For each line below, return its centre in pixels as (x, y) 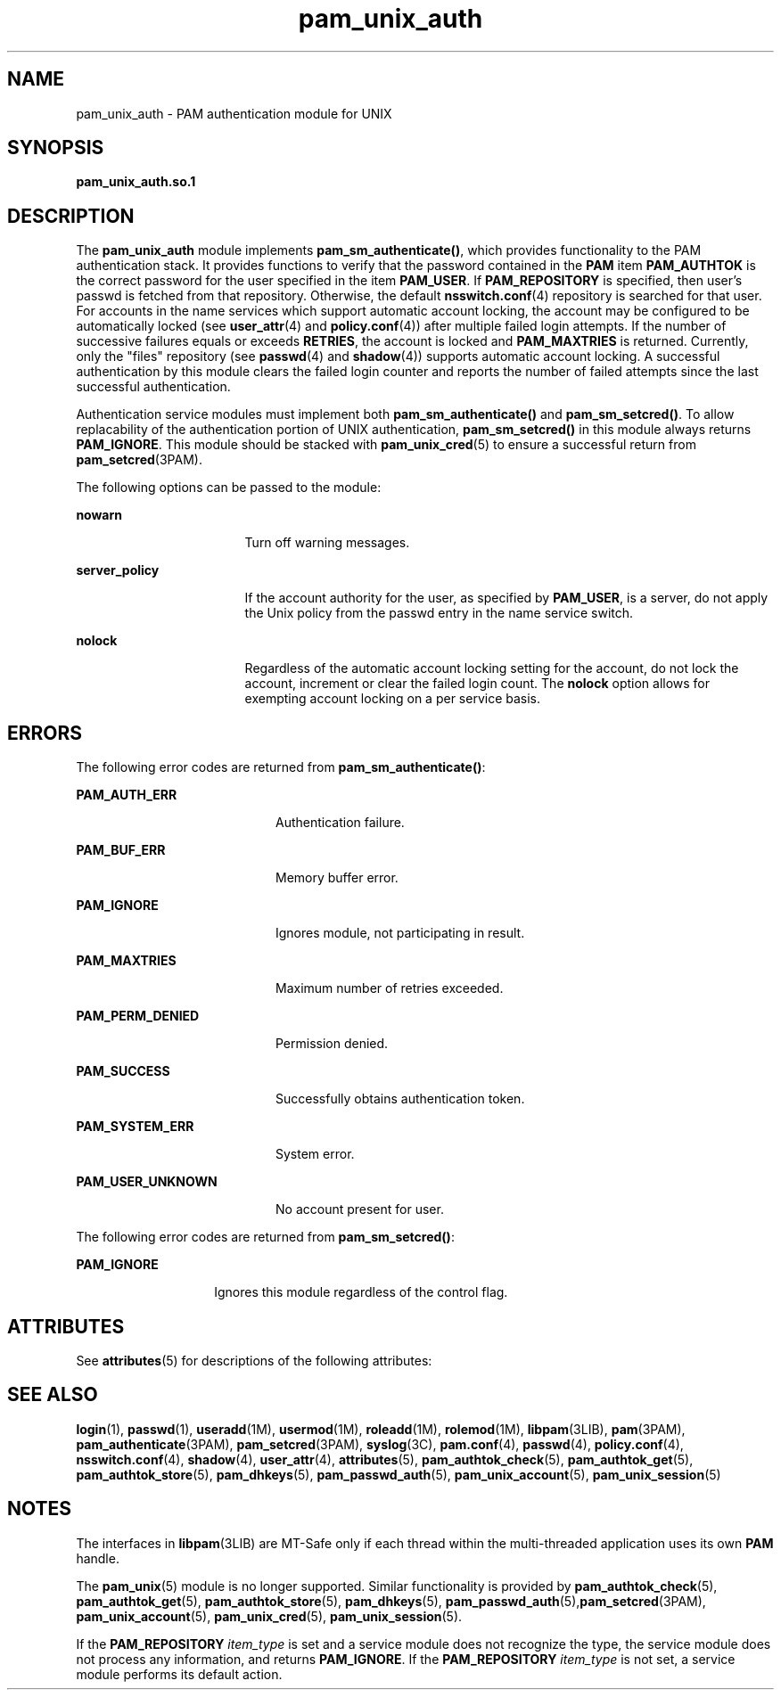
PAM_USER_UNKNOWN (147, 1182)
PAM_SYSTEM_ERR (135, 1127)
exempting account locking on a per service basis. (393, 699)
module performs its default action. (179, 1674)
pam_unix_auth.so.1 (136, 182)
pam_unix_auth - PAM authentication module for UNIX (234, 113)
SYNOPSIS (56, 148)
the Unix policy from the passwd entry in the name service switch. (439, 613)
